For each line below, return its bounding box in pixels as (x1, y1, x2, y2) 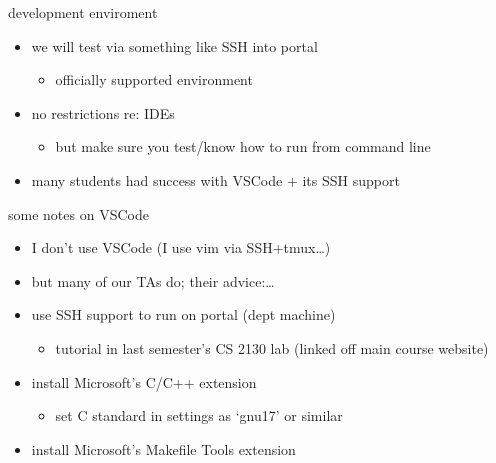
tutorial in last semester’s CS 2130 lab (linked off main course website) (55, 337, 489, 358)
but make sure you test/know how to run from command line (55, 136, 431, 157)
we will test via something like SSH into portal (31, 35, 318, 56)
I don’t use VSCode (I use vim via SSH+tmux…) (31, 237, 331, 258)
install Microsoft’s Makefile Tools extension (31, 438, 296, 459)
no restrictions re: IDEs (31, 102, 175, 123)
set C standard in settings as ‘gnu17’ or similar (55, 405, 343, 426)
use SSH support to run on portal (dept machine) (31, 304, 336, 325)
